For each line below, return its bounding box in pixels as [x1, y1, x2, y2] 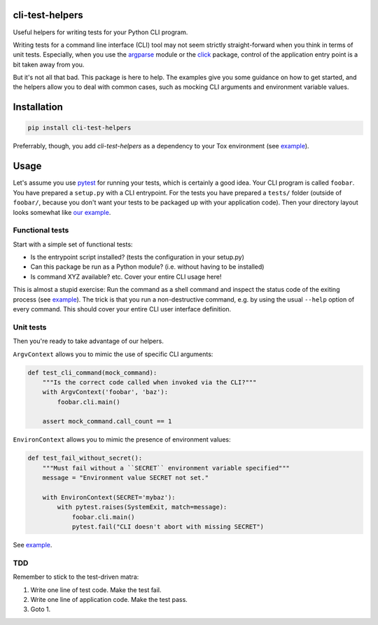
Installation [13, 101, 63, 113]
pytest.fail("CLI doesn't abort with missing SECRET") [71, 523, 265, 531]
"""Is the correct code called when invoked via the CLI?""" [42, 378, 257, 386]
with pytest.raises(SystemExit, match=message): [57, 503, 227, 511]
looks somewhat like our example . [13, 208, 111, 216]
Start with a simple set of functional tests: [13, 240, 133, 248]
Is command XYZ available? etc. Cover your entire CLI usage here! [30, 272, 222, 281]
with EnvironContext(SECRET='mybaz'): [42, 493, 176, 502]
